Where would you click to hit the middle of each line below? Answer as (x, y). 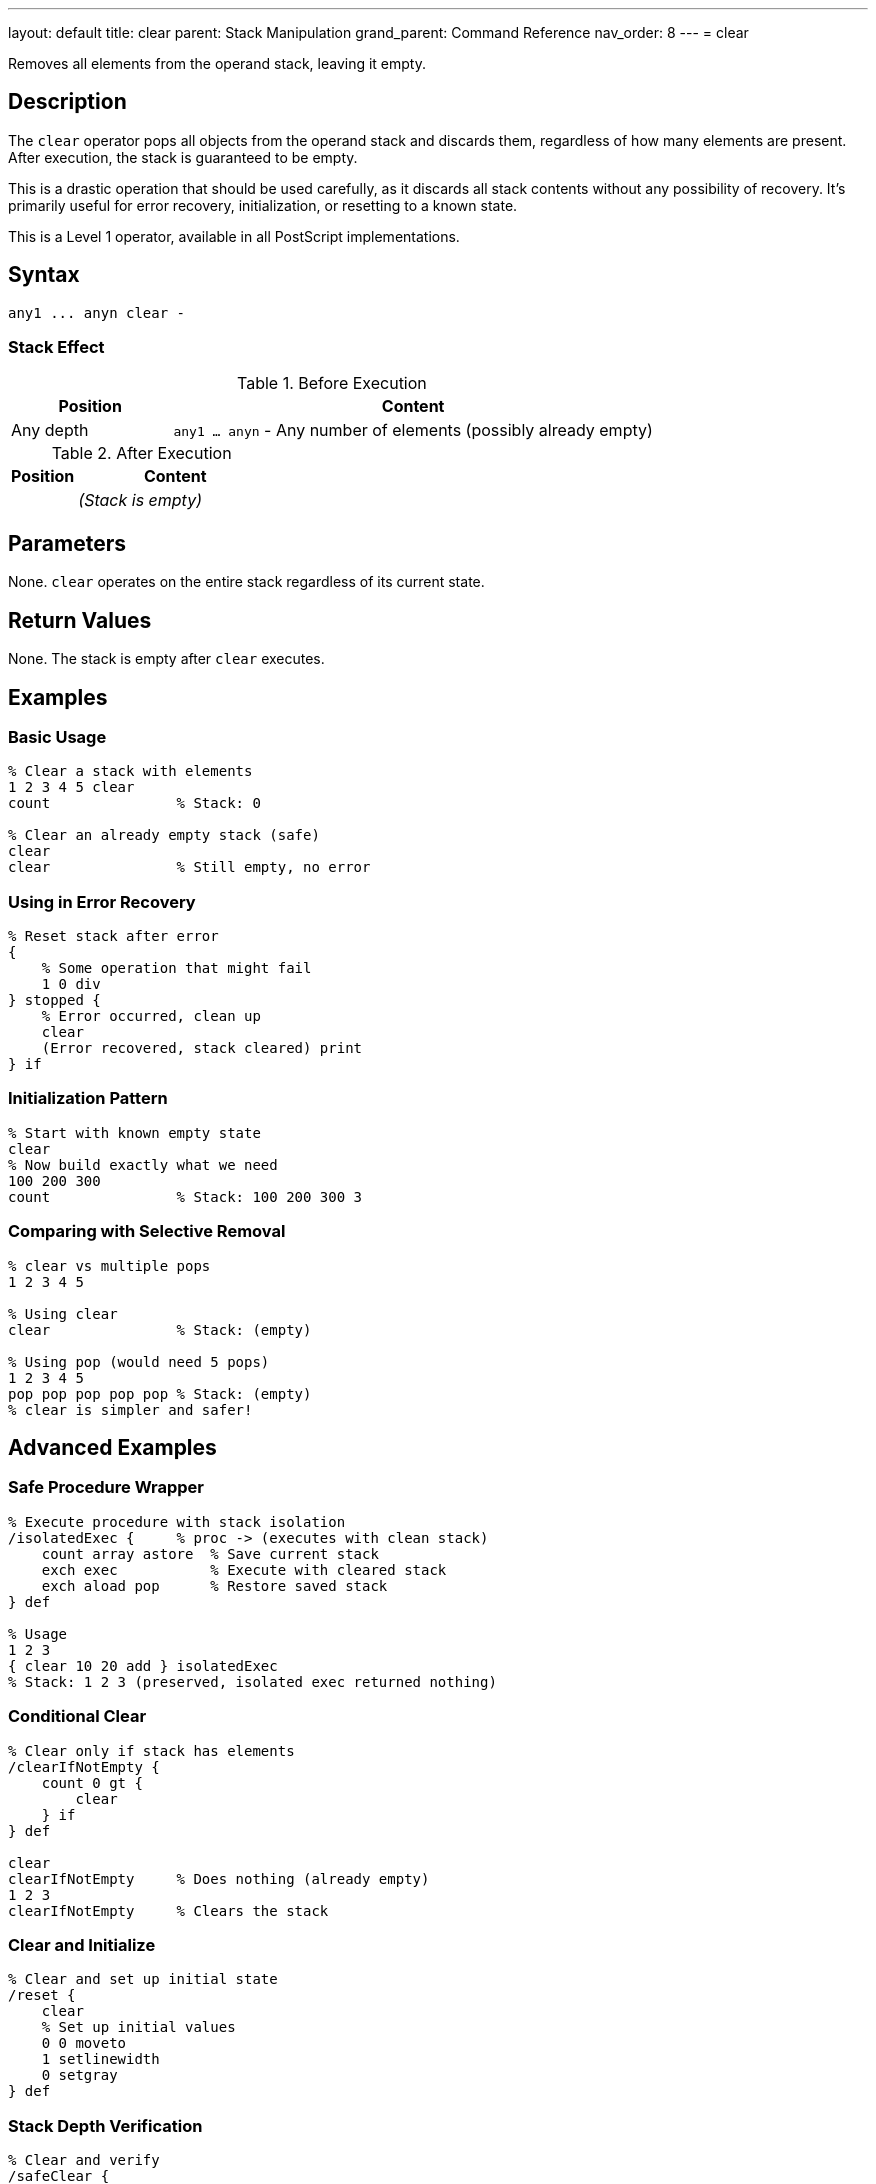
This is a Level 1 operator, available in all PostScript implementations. (234, 236)
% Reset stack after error (113, 936)
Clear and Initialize (82, 1944)
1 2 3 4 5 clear (71, 787)
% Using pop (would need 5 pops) (139, 1361)
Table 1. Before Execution (332, 383)
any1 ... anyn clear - (97, 312)
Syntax (44, 275)
